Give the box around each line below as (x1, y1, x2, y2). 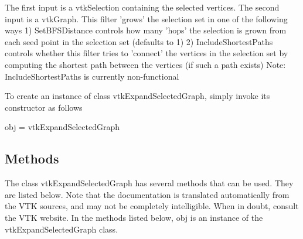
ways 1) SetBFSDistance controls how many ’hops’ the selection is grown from (5, 24, 287, 36)
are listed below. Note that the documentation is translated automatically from (5, 188, 290, 200)
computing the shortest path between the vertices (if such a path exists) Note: (5, 58, 286, 70)
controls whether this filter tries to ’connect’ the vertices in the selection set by (5, 47, 288, 59)
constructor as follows (5, 101, 83, 113)
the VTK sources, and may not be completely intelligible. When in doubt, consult (5, 200, 299, 212)
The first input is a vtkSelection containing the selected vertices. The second (5, 1, 280, 13)
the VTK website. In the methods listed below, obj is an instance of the (5, 211, 263, 223)
